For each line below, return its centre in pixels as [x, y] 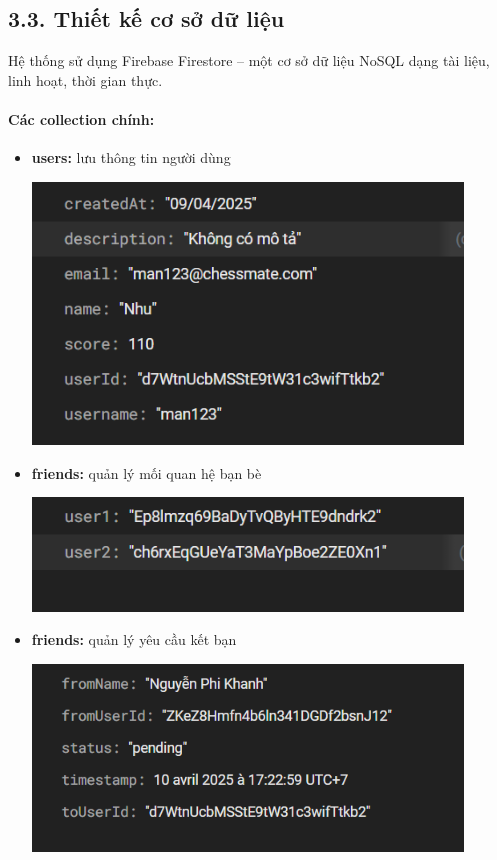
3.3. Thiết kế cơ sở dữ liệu [146, 18]
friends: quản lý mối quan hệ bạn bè [146, 472]
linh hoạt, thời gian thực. [85, 79]
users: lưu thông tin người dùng [131, 157]
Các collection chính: [81, 118]
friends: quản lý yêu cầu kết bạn [134, 639]
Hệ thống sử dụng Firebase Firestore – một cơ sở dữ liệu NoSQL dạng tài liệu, [249, 60]
